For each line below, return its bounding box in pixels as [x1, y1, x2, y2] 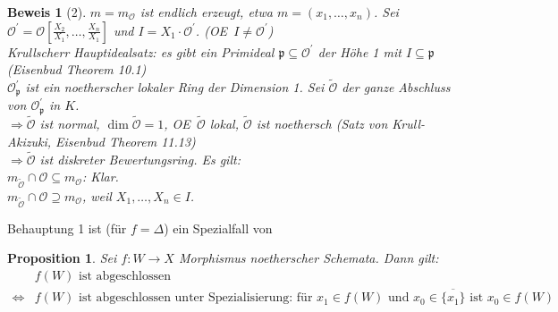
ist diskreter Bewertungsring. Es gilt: [39, 149, 241, 168]
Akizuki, [7, 131, 52, 150]
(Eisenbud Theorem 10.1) [7, 60, 147, 79]
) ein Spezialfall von [164, 218, 273, 237]
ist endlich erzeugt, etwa [139, 3, 273, 21]
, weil [81, 186, 112, 205]
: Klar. [81, 167, 119, 186]
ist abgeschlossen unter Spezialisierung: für [78, 291, 313, 305]
